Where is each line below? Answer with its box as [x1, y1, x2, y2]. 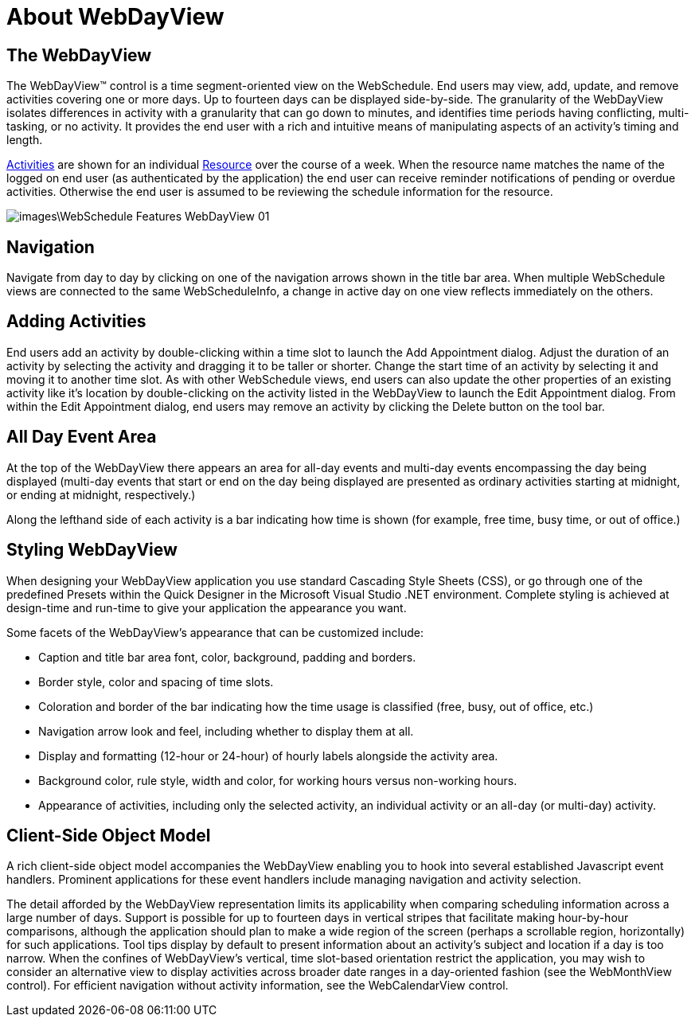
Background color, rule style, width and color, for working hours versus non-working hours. [38, 773, 517, 787]
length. [6, 133, 43, 147]
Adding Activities [6, 311, 146, 332]
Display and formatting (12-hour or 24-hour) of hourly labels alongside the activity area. [38, 748, 498, 763]
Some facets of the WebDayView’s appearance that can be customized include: [6, 625, 424, 639]
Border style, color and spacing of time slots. [38, 674, 274, 689]
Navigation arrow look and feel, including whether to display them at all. [38, 724, 414, 738]
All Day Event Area [6, 427, 157, 447]
